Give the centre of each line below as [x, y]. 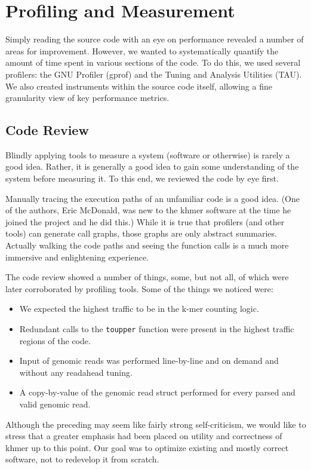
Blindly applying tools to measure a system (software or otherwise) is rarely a [148, 154]
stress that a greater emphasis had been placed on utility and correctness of [144, 436]
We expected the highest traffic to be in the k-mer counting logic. [139, 309]
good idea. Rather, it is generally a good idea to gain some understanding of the [152, 166]
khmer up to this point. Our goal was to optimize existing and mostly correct [147, 447]
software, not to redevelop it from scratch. [82, 459]
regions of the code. [55, 340]
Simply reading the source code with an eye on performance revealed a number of [155, 39]
